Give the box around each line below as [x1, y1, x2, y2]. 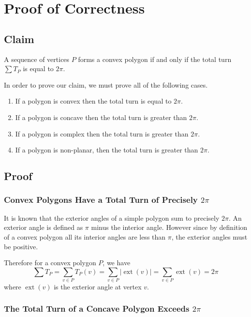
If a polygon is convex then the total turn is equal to [15, 96, 172, 106]
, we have [103, 257, 131, 268]
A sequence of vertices [4, 54, 70, 64]
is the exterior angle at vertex [54, 282, 142, 292]
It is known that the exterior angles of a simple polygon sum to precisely [4, 212, 220, 223]
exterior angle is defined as [4, 222, 83, 232]
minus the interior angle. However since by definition [91, 222, 248, 232]
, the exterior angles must [171, 231, 248, 242]
